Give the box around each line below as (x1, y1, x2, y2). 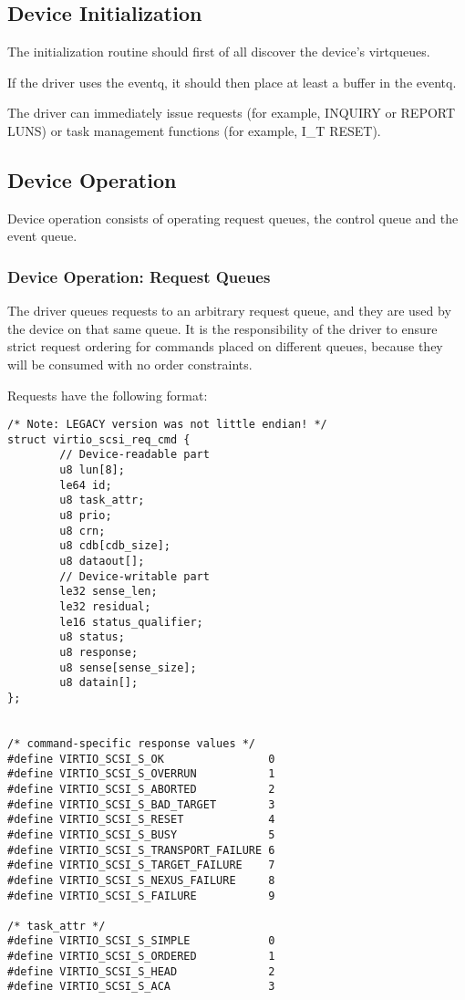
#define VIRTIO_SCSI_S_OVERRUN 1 (7, 767, 275, 781)
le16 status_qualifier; (59, 615, 203, 629)
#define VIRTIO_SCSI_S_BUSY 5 (7, 828, 275, 841)
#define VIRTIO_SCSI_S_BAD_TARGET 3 (7, 797, 275, 811)
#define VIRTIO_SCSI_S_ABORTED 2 (7, 782, 275, 796)
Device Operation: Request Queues (7, 265, 271, 287)
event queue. (7, 226, 77, 245)
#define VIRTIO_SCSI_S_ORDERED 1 (7, 950, 275, 964)
